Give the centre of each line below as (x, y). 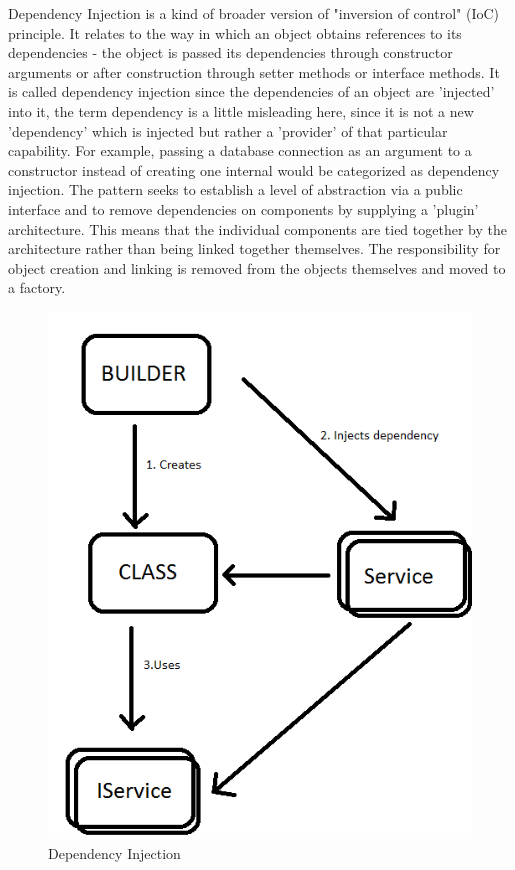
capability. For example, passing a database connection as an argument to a (240, 150)
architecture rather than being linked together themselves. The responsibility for (254, 248)
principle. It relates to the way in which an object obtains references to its (235, 32)
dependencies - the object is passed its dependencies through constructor (230, 52)
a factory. (37, 287)
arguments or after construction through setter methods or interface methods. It (254, 71)
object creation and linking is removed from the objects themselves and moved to (257, 267)
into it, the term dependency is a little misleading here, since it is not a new (241, 110)
